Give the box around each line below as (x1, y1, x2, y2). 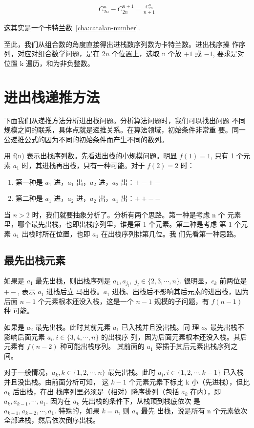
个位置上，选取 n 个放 (111, 48, 182, 59)
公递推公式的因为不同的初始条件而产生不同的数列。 (4, 134, 168, 144)
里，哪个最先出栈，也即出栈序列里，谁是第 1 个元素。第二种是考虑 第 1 (4, 219, 232, 229)
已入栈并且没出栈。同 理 (121, 321, 199, 332)
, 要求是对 (212, 48, 245, 59)
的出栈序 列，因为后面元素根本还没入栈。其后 (101, 331, 247, 342)
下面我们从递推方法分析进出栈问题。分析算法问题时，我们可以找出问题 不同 (4, 115, 246, 125)
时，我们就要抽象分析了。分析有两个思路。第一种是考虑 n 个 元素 (32, 209, 241, 219)
